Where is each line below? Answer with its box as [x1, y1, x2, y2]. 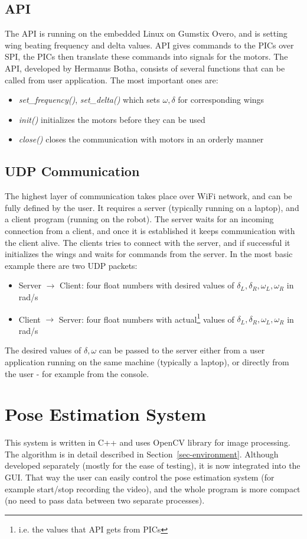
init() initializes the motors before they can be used [18, 113, 205, 125]
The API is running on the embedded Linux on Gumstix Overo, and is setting [5, 27, 288, 40]
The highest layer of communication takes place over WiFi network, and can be [5, 190, 292, 202]
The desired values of [5, 344, 81, 356]
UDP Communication [5, 162, 140, 180]
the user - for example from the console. [5, 367, 149, 379]
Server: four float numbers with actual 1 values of [58, 311, 234, 325]
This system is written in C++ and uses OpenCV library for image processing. [5, 436, 290, 449]
